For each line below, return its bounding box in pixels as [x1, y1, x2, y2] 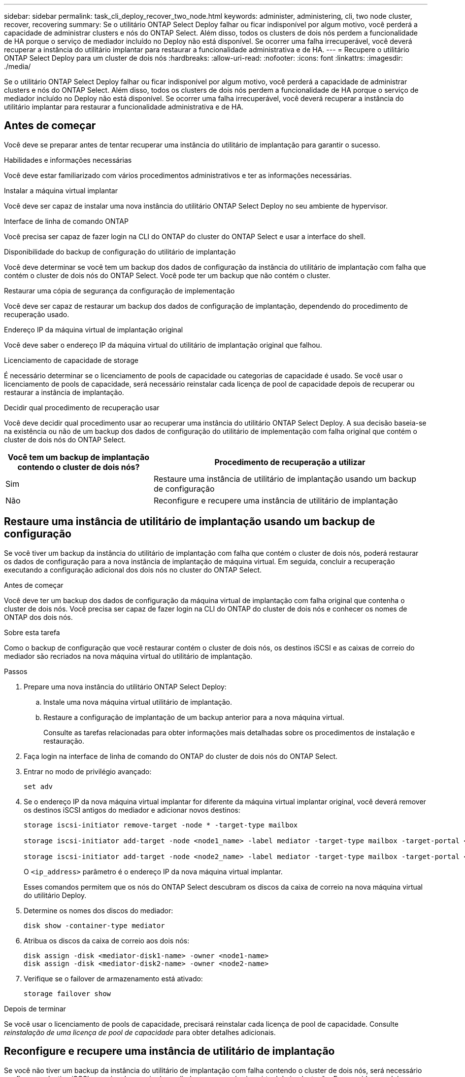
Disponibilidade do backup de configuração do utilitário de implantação [4, 247, 236, 256]
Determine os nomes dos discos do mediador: [24, 906, 173, 915]
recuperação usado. [4, 310, 69, 319]
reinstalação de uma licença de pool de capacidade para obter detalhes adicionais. [4, 1028, 276, 1037]
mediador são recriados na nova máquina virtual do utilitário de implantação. [4, 651, 253, 660]
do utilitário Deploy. [24, 891, 87, 899]
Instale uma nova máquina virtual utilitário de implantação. [43, 697, 232, 706]
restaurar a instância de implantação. [4, 388, 124, 396]
